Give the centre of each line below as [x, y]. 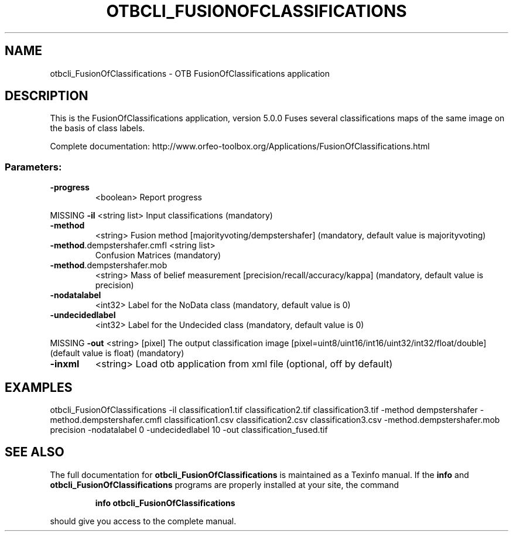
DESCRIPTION [47, 96]
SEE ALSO [35, 452]
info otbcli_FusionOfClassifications [165, 503]
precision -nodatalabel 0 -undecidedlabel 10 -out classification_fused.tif [189, 430]
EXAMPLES [39, 387]
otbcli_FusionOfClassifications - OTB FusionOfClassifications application [190, 73]
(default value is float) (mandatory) [117, 353]
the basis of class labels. [98, 128]
